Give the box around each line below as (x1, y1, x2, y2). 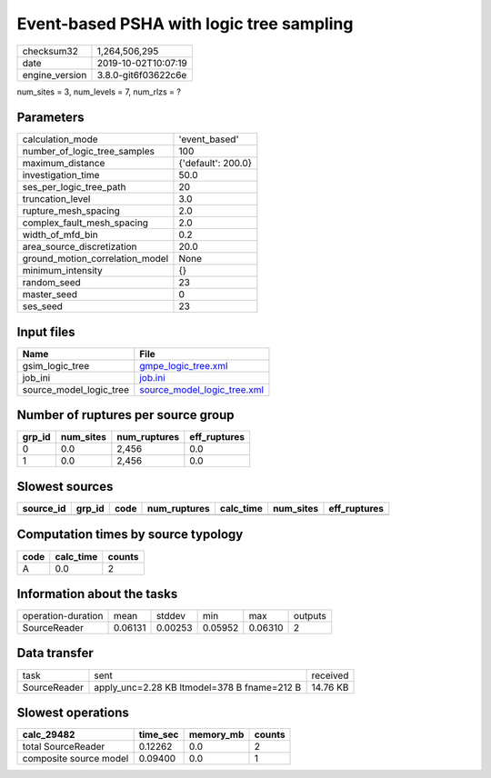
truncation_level (22, 193, 91, 205)
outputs (293, 610, 326, 623)
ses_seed (22, 300, 64, 313)
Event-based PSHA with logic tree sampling (16, 14, 354, 34)
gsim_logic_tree (22, 359, 90, 372)
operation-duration (22, 610, 104, 623)
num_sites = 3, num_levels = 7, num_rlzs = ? (16, 86, 182, 97)
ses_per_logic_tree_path (22, 181, 126, 194)
